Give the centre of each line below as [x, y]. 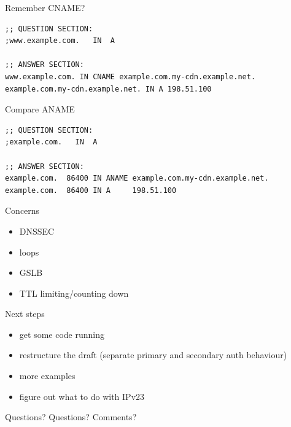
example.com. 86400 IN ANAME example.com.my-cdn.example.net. [137, 178]
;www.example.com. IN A [60, 41]
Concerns [22, 210]
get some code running [62, 334]
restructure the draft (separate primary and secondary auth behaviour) [153, 355]
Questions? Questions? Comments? [71, 417]
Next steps [25, 314]
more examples [47, 376]
